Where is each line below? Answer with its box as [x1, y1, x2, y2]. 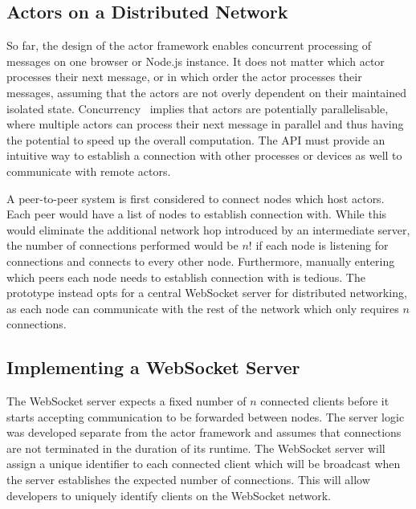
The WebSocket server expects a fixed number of [6, 393, 247, 409]
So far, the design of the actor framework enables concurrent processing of [6, 37, 372, 54]
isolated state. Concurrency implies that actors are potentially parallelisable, [6, 100, 389, 116]
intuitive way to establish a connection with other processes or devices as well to [6, 147, 402, 164]
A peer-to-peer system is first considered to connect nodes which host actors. [6, 189, 385, 206]
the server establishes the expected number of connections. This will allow [6, 471, 370, 488]
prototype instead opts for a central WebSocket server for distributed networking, [6, 284, 407, 301]
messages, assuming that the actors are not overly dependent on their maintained [6, 83, 406, 100]
